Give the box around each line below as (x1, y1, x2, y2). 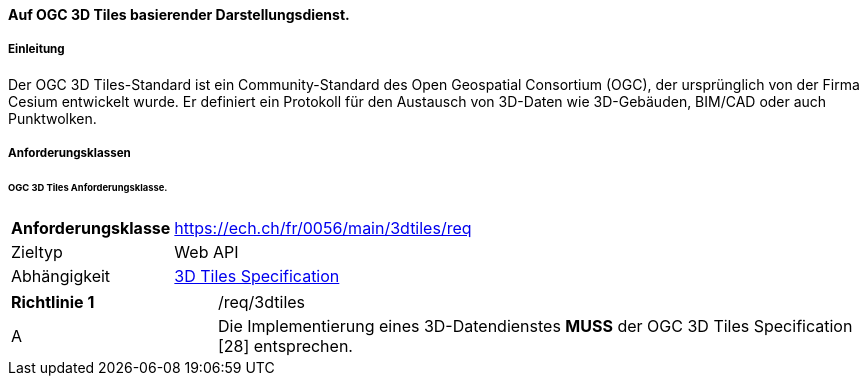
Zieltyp (11, 241, 63, 262)
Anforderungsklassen (8, 146, 131, 161)
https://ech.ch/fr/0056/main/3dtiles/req (174, 217, 472, 238)
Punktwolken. (8, 109, 97, 127)
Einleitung (8, 42, 65, 57)
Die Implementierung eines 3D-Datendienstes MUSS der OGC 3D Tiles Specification (217, 315, 853, 336)
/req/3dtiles (217, 291, 306, 312)
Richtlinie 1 (11, 291, 95, 312)
